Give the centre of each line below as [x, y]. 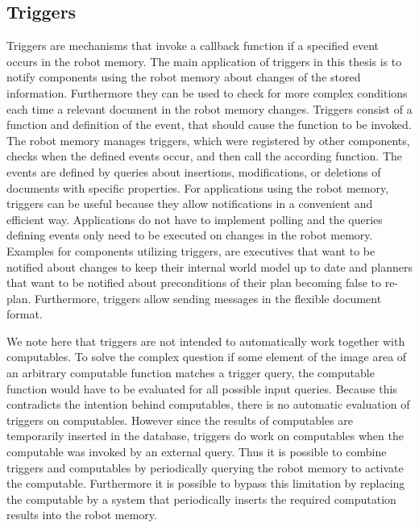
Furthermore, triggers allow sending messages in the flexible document [208, 298]
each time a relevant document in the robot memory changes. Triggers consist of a [209, 108]
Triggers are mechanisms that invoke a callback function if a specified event [193, 46]
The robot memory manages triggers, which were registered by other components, [208, 140]
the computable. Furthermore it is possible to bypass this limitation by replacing [206, 483]
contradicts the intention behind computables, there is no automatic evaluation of [208, 404]
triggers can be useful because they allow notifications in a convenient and [190, 204]
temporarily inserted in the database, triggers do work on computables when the [205, 436]
